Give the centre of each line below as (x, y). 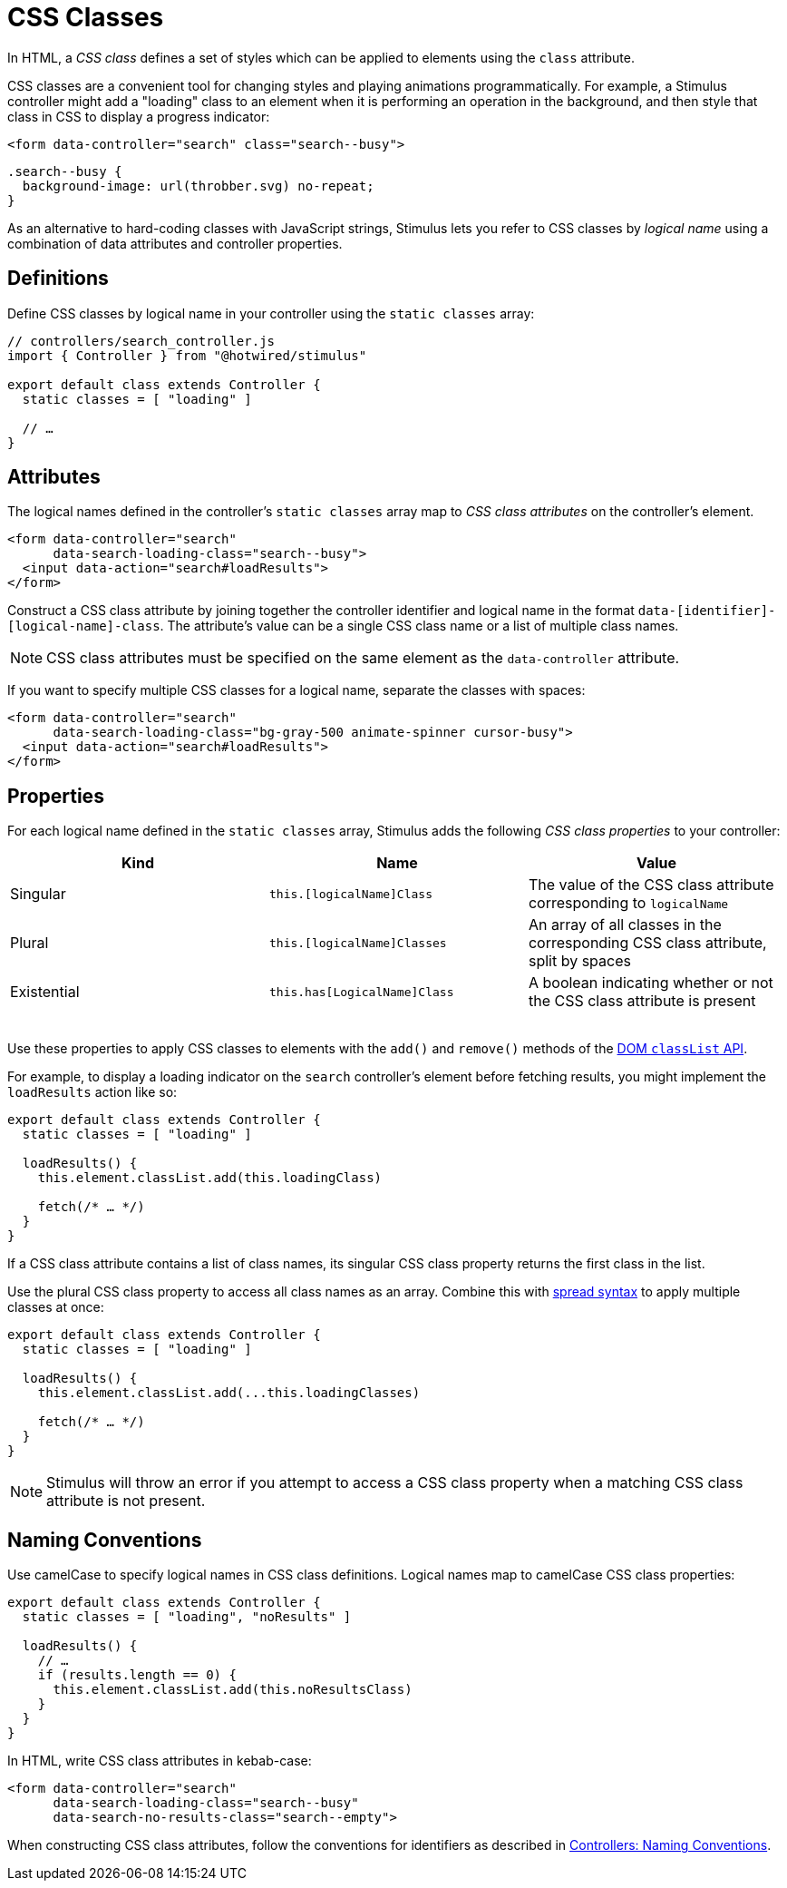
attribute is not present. (126, 1501)
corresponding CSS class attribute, (647, 943)
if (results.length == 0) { (137, 1675)
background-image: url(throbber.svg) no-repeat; (198, 186)
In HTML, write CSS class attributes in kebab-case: (160, 1761)
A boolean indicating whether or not (651, 983)
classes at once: (56, 1307)
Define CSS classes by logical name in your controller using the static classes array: (271, 313)
